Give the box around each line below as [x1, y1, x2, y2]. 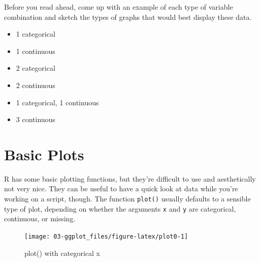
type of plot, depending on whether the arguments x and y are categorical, [4, 203, 236, 214]
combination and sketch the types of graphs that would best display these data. [4, 11, 252, 22]
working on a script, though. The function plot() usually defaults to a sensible [4, 193, 251, 204]
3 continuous [16, 114, 55, 125]
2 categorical [16, 63, 55, 73]
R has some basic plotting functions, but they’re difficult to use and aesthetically [4, 173, 256, 184]
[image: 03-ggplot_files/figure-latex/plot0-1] [24, 232, 188, 240]
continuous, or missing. [4, 213, 76, 224]
